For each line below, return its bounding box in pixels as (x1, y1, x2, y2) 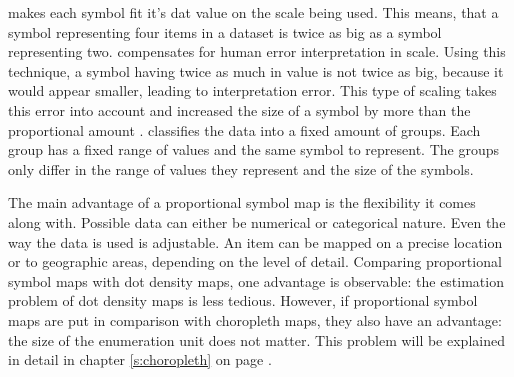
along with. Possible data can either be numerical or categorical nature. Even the (8, 211, 506, 232)
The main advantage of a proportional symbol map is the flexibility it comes (8, 192, 476, 213)
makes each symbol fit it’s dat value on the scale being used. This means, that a (8, 2, 499, 22)
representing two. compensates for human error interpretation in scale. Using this (8, 41, 506, 62)
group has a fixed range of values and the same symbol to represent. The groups (8, 139, 500, 160)
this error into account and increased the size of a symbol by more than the (8, 99, 471, 120)
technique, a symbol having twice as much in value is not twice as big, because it (8, 60, 504, 81)
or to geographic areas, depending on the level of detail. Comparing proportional (8, 251, 502, 272)
